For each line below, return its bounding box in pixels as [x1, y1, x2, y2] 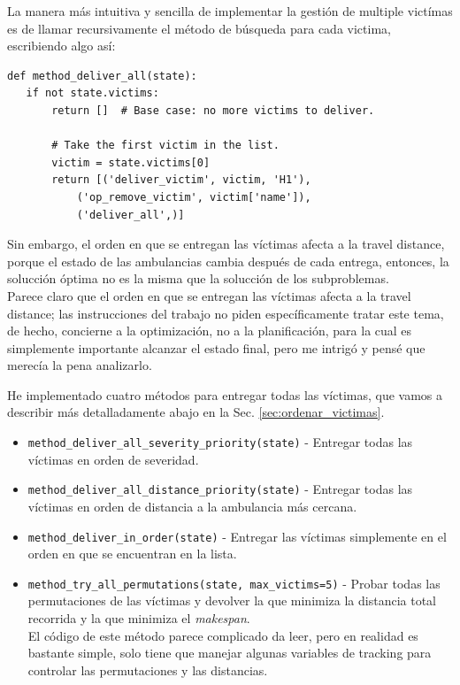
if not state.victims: [26, 87, 159, 100]
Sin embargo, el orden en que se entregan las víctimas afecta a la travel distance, [7, 235, 445, 253]
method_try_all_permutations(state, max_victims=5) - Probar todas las [27, 573, 441, 592]
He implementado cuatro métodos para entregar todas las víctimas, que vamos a [7, 385, 443, 404]
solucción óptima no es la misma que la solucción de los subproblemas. [7, 269, 389, 288]
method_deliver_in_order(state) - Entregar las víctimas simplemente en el [27, 527, 447, 545]
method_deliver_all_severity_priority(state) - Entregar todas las [27, 433, 413, 451]
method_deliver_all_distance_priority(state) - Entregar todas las [27, 480, 413, 498]
